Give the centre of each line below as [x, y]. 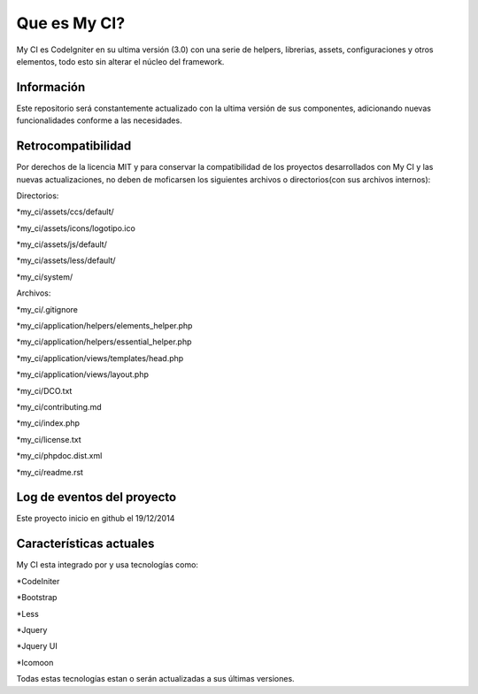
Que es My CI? [71, 23]
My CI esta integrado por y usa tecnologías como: [108, 565]
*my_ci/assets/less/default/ [66, 260]
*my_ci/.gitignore [47, 309]
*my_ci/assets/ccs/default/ [65, 212]
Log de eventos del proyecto [96, 497]
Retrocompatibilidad [74, 146]
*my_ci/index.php [48, 423]
